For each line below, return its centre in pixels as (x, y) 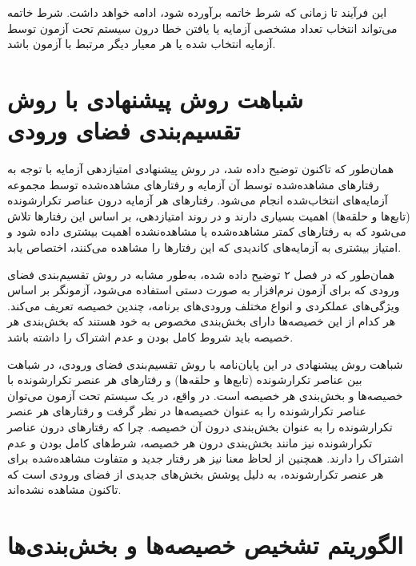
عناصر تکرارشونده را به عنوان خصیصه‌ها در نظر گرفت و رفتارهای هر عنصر (187, 411)
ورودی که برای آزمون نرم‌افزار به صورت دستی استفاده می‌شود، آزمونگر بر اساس (204, 290)
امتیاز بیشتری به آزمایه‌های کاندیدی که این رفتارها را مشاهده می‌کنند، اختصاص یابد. (204, 247)
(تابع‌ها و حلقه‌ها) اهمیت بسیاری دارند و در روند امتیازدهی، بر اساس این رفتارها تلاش (209, 215)
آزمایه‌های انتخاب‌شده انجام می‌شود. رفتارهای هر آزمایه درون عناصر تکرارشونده (198, 200)
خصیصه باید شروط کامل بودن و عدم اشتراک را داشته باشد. (150, 337)
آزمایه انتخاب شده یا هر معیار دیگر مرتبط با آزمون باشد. (142, 44)
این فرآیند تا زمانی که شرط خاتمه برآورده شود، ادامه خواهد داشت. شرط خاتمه (197, 12)
